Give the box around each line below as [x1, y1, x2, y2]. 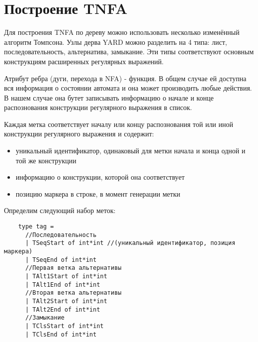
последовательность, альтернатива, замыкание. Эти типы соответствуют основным [4, 46, 254, 57]
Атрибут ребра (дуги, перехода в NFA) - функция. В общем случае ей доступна [4, 73, 247, 83]
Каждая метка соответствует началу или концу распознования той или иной [4, 118, 233, 129]
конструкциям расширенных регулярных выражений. [4, 56, 164, 66]
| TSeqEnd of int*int [25, 256, 97, 263]
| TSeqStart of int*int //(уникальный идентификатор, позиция [25, 239, 236, 247]
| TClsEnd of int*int [25, 331, 97, 338]
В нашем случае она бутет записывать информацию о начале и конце [4, 92, 214, 103]
